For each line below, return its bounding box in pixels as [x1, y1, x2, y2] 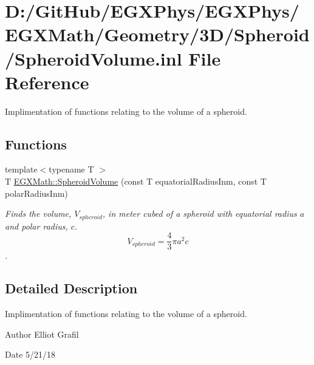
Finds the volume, [5, 207, 72, 220]
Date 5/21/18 [5, 348, 56, 361]
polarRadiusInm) [5, 186, 68, 199]
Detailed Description [5, 279, 138, 298]
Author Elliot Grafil [5, 327, 79, 340]
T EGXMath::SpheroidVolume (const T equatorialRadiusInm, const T [5, 175, 267, 188]
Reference [5, 69, 89, 94]
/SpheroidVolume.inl [5, 46, 182, 70]
